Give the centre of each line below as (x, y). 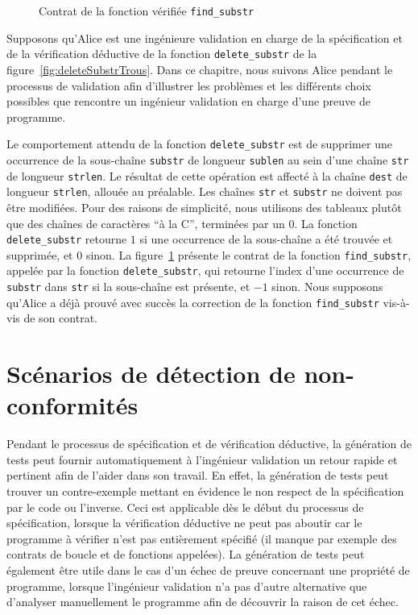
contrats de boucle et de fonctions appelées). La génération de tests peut (186, 554)
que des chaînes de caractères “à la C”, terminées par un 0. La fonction (182, 223)
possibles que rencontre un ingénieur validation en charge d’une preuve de (188, 101)
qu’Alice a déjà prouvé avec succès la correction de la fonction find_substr (193, 302)
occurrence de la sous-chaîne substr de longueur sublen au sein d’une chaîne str (208, 159)
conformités (72, 405)
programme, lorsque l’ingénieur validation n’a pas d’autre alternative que (187, 586)
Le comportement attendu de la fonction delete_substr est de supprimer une (199, 144)
